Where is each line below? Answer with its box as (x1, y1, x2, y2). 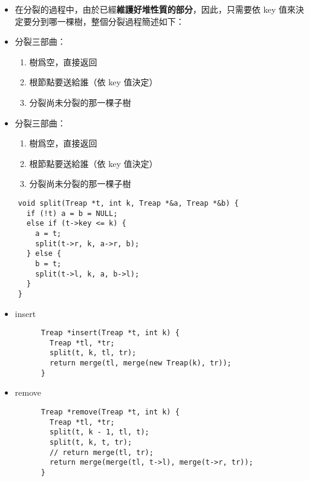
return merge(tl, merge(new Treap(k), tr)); (50, 359, 232, 368)
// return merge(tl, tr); (50, 448, 154, 457)
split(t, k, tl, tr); (50, 348, 137, 358)
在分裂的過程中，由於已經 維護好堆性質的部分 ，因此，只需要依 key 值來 (15, 3, 296, 15)
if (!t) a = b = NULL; (26, 209, 118, 218)
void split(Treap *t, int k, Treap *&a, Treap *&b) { (18, 198, 239, 208)
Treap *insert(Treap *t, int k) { (41, 329, 180, 338)
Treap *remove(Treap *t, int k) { (41, 407, 180, 416)
